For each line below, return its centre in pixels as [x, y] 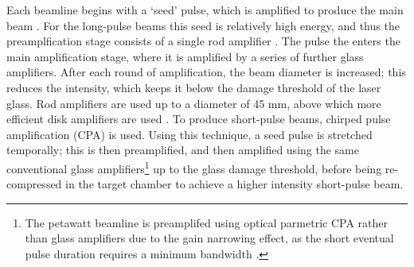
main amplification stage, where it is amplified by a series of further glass [185, 56]
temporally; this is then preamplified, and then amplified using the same [183, 150]
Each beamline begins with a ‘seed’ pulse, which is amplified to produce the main [205, 10]
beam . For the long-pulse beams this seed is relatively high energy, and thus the [203, 25]
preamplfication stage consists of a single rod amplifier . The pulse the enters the [203, 41]
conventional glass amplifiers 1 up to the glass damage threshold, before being [194, 167]
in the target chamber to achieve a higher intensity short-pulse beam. [234, 184]
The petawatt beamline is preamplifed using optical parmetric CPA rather [206, 222]
